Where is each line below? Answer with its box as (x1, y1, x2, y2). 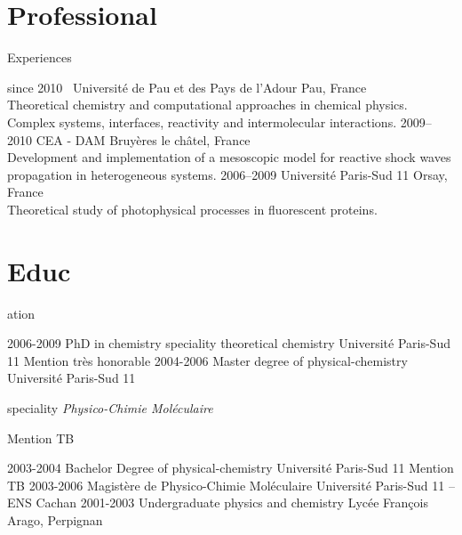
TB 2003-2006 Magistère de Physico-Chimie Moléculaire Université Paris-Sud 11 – (7, 475, 455, 494)
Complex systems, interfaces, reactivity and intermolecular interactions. (7, 112, 397, 131)
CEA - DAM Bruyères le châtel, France (36, 130, 251, 149)
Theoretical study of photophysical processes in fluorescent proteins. (7, 199, 378, 218)
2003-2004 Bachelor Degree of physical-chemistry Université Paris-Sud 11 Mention (7, 458, 454, 477)
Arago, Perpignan (7, 510, 103, 529)
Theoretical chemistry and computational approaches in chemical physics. (7, 95, 408, 114)
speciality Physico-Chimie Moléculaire (7, 398, 213, 417)
